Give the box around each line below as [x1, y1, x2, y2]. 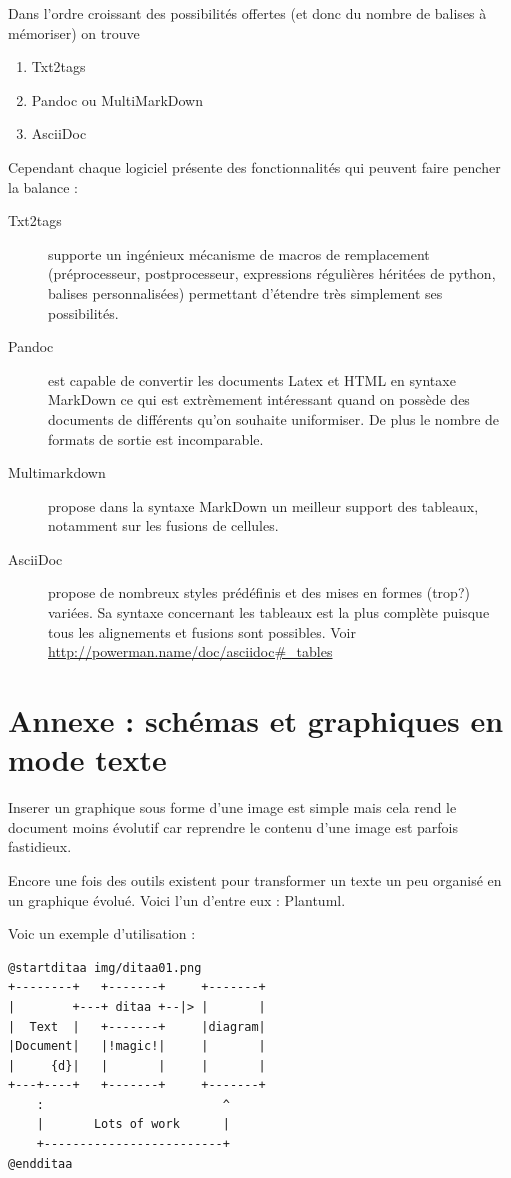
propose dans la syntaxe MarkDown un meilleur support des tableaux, [48, 495, 479, 516]
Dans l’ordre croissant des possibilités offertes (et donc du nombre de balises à [8, 3, 487, 23]
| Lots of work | [36, 1117, 230, 1132]
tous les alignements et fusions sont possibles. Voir [48, 621, 356, 642]
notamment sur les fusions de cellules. [48, 515, 279, 536]
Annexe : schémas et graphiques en [8, 700, 504, 741]
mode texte [8, 739, 167, 780]
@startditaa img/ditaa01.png [8, 960, 202, 975]
